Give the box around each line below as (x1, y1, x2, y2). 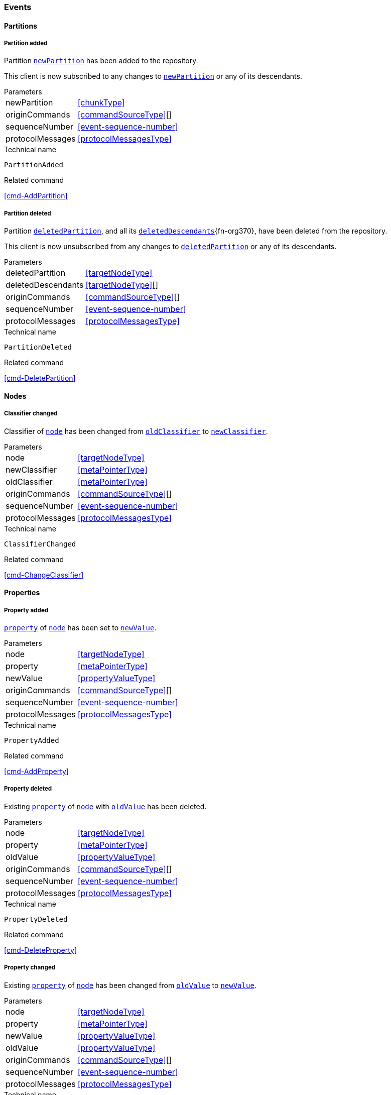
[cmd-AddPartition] (4, 191, 68, 200)
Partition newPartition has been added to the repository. (4, 56, 198, 65)
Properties (4, 588, 40, 597)
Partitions (4, 21, 37, 30)
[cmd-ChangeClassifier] (4, 570, 84, 579)
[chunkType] (77, 97, 125, 108)
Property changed (4, 964, 56, 971)
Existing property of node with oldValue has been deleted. (4, 802, 207, 811)
